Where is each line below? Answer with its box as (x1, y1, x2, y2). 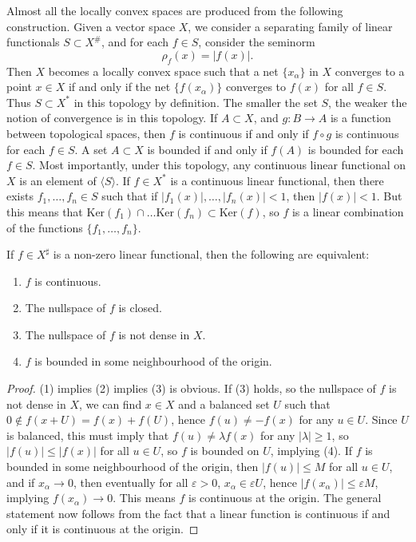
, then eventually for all (73, 473, 188, 490)
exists (6, 188, 34, 204)
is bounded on (190, 442, 260, 459)
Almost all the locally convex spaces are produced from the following (6, 2, 343, 18)
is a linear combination (291, 203, 404, 220)
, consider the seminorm (198, 34, 315, 50)
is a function (330, 109, 391, 126)
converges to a (335, 62, 405, 79)
